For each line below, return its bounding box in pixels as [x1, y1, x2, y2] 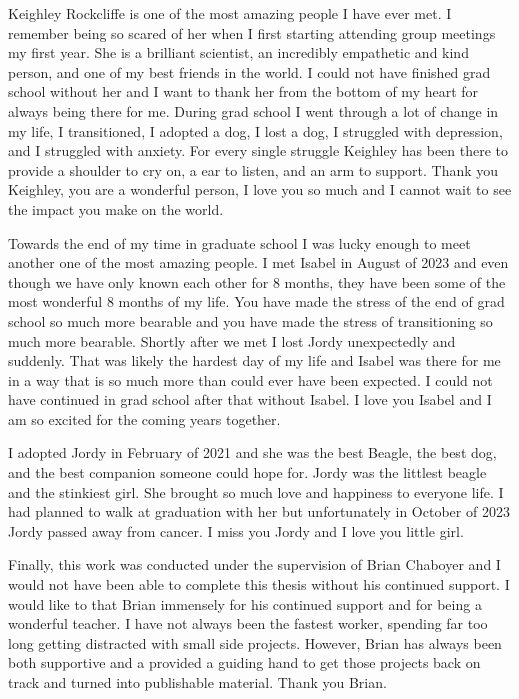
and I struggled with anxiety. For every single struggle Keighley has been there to [8, 140, 509, 161]
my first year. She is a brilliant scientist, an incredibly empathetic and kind [8, 42, 469, 63]
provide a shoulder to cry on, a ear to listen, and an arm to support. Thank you [8, 159, 499, 180]
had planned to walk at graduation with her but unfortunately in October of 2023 [8, 501, 510, 522]
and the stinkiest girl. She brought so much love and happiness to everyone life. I [8, 481, 504, 502]
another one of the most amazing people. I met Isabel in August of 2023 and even [8, 252, 509, 273]
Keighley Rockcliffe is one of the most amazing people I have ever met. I [8, 3, 452, 23]
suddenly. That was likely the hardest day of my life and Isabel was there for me [8, 350, 501, 371]
